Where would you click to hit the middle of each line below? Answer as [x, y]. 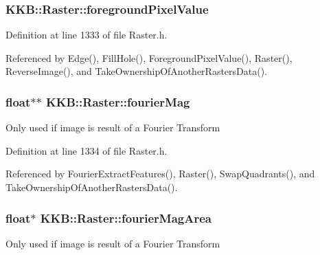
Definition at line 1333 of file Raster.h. [87, 35]
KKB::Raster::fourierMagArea [126, 218]
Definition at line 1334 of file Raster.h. [87, 150]
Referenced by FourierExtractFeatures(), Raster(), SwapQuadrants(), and [160, 174]
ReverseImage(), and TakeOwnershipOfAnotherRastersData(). [136, 71]
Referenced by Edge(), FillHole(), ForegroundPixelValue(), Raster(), [149, 57]
